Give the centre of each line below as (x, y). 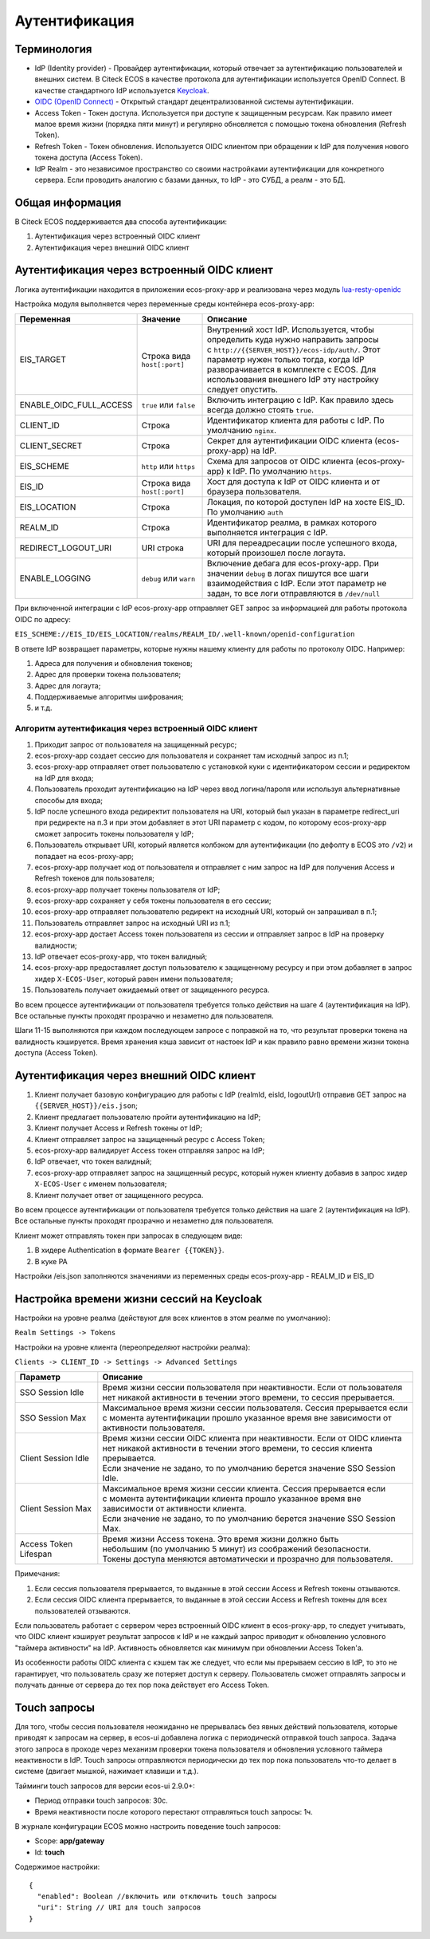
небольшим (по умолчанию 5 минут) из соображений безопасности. (237, 1549)
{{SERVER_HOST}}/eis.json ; (86, 1105)
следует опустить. (243, 389)
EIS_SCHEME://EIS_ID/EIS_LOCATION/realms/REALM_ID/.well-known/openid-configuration (185, 635)
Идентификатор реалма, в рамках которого (292, 522)
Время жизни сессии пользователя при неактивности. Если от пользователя (252, 1388)
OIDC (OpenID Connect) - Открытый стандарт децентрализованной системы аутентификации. (194, 102)
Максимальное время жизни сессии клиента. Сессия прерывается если (244, 1489)
